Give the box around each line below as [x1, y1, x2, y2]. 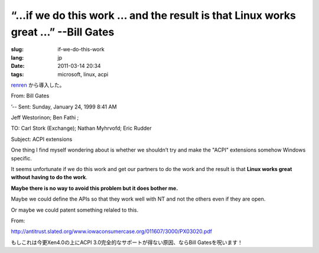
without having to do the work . [11, 174, 88, 181]
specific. [11, 155, 32, 162]
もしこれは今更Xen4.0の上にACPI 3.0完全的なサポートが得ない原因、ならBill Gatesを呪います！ [11, 239, 243, 246]
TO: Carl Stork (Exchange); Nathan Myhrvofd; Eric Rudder [11, 124, 152, 132]
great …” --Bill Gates [11, 25, 115, 38]
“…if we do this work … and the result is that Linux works [11, 9, 297, 22]
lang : [11, 54, 24, 61]
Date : [11, 63, 25, 70]
